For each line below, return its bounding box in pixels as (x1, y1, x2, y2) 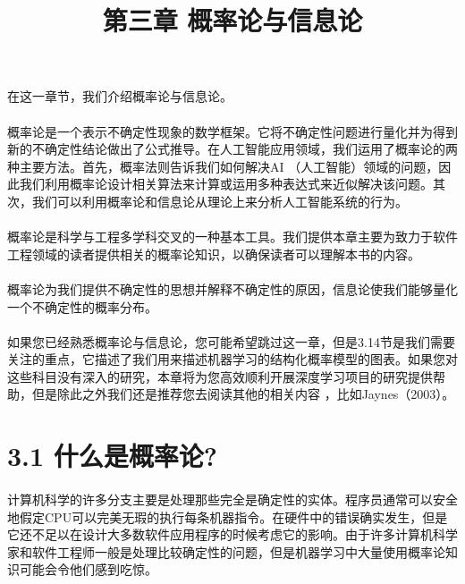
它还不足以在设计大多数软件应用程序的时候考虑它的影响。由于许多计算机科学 (7, 525, 458, 544)
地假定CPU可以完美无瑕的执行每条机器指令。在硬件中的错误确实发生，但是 (7, 507, 448, 526)
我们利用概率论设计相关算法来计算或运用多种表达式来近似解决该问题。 (19, 174, 433, 193)
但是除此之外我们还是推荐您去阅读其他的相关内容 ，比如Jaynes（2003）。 (31, 385, 455, 403)
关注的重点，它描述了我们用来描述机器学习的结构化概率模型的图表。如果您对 (7, 350, 458, 368)
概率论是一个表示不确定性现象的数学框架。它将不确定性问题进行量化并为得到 (7, 122, 458, 140)
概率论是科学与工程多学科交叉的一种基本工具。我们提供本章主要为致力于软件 (7, 227, 458, 246)
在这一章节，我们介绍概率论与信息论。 (7, 87, 232, 106)
